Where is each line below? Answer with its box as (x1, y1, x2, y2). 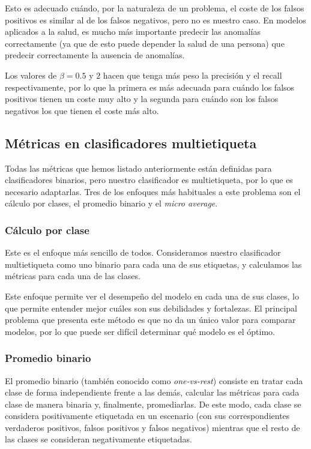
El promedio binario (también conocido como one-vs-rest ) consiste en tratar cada (5, 374, 303, 387)
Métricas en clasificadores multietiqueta (5, 133, 257, 152)
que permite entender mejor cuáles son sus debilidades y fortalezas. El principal (5, 301, 297, 314)
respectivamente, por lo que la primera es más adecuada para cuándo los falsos (5, 80, 295, 93)
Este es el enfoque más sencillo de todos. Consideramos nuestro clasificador (5, 246, 281, 259)
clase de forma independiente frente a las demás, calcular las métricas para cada (5, 386, 300, 399)
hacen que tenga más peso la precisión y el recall (103, 68, 282, 81)
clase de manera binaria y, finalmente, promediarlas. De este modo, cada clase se (5, 397, 301, 410)
